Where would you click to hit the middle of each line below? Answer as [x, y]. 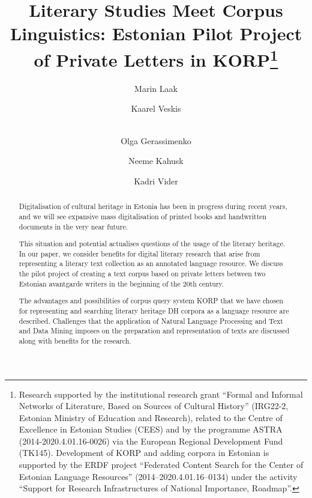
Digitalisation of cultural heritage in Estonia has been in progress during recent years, [153, 206]
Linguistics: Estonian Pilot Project [156, 33]
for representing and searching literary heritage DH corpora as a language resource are [154, 310]
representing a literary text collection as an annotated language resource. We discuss [151, 263]
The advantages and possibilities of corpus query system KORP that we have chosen [151, 301]
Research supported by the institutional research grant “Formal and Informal [161, 394]
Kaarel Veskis [156, 108]
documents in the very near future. [73, 226]
